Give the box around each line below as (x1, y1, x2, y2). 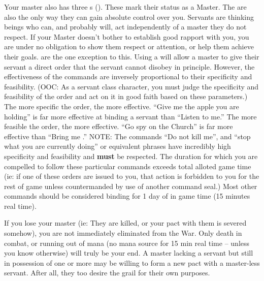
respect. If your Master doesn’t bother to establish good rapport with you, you (4, 31, 249, 42)
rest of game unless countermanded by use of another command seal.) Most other (4, 180, 257, 191)
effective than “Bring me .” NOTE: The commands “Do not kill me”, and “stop (4, 131, 251, 141)
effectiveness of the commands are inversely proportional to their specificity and (4, 71, 252, 82)
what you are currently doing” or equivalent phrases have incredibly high (4, 141, 231, 151)
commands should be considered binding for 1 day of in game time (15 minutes (4, 191, 250, 201)
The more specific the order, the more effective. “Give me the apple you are (4, 101, 239, 111)
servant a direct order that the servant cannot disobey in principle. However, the (4, 61, 255, 72)
